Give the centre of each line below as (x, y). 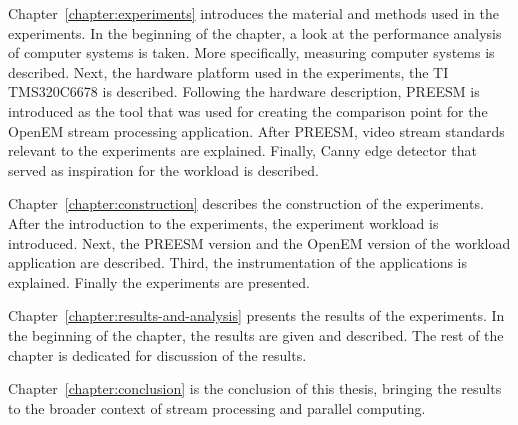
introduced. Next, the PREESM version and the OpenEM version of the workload (259, 242)
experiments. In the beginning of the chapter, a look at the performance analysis (255, 32)
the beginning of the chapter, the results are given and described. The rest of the (256, 334)
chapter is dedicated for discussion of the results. (157, 354)
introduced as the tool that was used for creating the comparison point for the (248, 110)
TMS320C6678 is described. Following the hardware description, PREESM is (244, 91)
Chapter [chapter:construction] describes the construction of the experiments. (246, 203)
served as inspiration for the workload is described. (163, 169)
